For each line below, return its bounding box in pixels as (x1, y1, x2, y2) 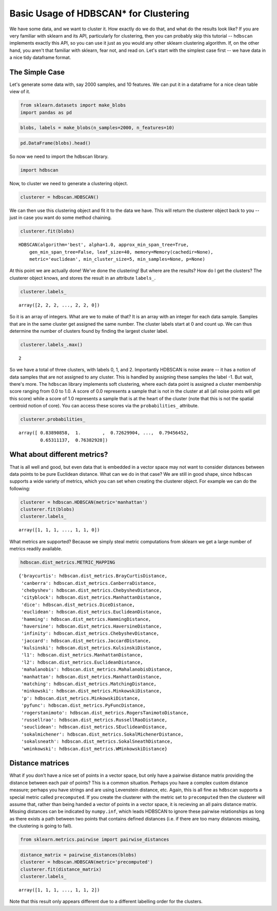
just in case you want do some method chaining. (9, 215, 112, 221)
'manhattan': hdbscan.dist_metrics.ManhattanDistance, (21, 674, 162, 680)
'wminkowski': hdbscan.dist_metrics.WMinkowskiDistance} (21, 746, 168, 752)
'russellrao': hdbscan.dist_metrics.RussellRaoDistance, (21, 717, 168, 723)
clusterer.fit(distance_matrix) (20, 866, 102, 872)
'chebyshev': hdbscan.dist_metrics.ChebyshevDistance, (21, 587, 162, 593)
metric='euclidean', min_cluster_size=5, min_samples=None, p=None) (29, 256, 205, 262)
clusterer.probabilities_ (20, 417, 86, 422)
